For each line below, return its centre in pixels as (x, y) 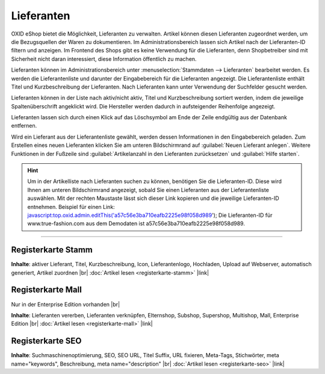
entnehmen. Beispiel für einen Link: (71, 207)
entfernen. (24, 126)
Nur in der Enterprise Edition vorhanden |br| (66, 304)
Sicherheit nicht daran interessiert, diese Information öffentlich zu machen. (104, 59)
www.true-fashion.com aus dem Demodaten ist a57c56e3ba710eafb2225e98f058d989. (136, 223)
